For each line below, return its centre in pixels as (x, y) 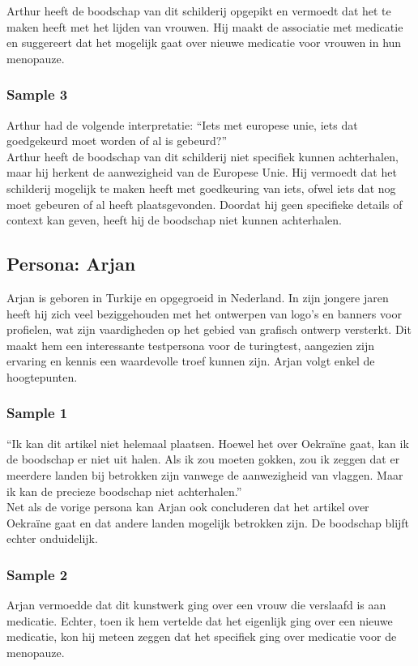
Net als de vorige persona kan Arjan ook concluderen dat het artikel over (188, 507)
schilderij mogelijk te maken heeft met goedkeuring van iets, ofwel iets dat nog (201, 188)
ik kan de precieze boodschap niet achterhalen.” (124, 491)
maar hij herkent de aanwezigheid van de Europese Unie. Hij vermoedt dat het (202, 172)
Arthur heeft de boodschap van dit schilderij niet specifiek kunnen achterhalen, (203, 156)
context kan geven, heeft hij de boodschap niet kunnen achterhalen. (174, 220)
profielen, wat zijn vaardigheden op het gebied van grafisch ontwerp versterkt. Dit (209, 329)
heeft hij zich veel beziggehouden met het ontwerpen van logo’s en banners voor (204, 313)
